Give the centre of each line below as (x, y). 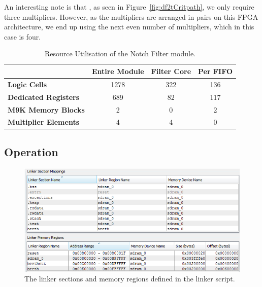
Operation (31, 151)
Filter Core (171, 71)
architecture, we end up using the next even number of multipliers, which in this (129, 27)
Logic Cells (27, 84)
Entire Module (118, 71)
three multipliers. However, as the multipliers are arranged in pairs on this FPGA (131, 16)
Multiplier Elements (44, 122)
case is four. (23, 36)
